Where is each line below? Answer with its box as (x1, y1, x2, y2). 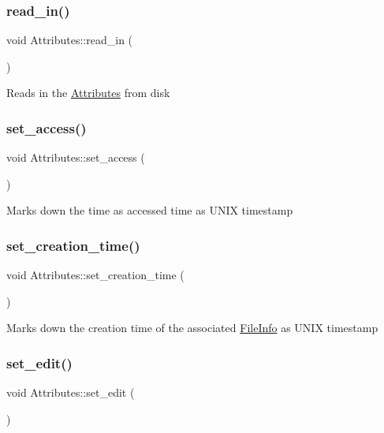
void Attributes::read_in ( (6, 32, 133, 48)
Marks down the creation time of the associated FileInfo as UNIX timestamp (6, 319, 378, 336)
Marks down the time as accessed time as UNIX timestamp (6, 202, 293, 218)
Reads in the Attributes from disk (6, 84, 170, 101)
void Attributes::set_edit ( (6, 384, 135, 401)
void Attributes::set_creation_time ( (6, 267, 185, 283)
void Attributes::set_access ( (6, 149, 145, 166)
